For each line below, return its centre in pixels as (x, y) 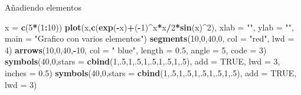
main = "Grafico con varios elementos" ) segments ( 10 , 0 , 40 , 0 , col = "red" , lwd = (150, 38)
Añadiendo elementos (43, 7)
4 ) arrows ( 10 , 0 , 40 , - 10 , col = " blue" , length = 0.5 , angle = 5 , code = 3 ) (136, 50)
